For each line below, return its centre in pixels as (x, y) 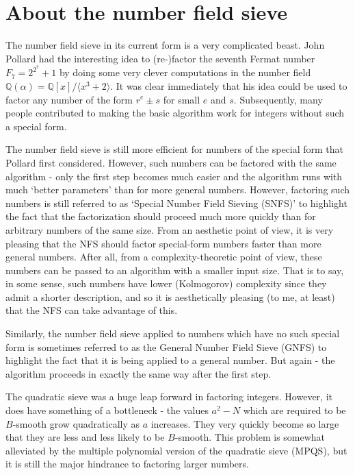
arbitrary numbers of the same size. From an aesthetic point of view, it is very (170, 229)
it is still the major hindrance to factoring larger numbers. (127, 464)
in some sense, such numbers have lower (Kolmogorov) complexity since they (166, 283)
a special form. (36, 126)
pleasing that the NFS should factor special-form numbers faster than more (163, 243)
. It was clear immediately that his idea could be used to (229, 85)
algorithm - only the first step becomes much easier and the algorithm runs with (174, 176)
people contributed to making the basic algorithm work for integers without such (175, 113)
